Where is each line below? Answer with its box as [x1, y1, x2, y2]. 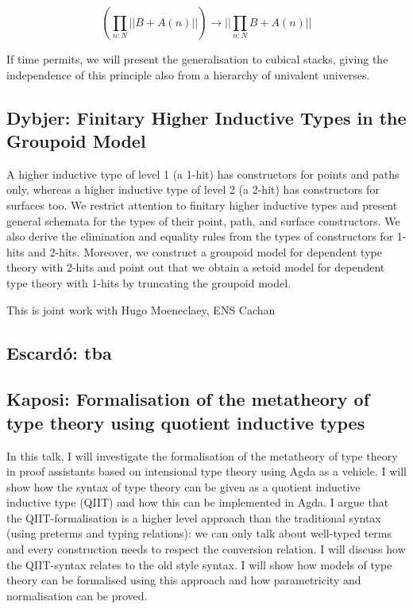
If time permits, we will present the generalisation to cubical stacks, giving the [6, 51, 388, 67]
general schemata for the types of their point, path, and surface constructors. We [6, 212, 400, 229]
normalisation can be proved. [6, 587, 148, 603]
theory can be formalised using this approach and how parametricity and [6, 572, 361, 588]
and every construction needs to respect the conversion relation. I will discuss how [6, 541, 406, 557]
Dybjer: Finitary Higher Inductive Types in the [6, 105, 407, 129]
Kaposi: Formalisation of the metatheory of [6, 387, 370, 411]
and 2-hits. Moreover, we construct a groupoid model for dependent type [28, 243, 382, 260]
